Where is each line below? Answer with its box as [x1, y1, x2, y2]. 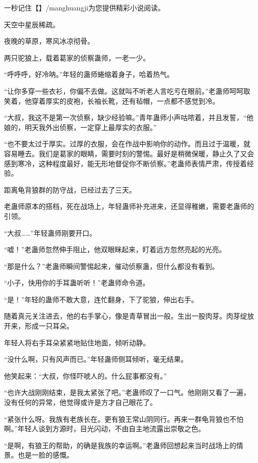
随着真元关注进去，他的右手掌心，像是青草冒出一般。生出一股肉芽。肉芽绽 [4, 311, 247, 321]
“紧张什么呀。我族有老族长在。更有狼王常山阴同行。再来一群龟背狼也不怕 [4, 413, 244, 424]
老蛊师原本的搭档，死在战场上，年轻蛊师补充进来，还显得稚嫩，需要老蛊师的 [4, 201, 254, 211]
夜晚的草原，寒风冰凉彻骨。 [4, 36, 94, 46]
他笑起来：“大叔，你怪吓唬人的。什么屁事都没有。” [4, 370, 167, 381]
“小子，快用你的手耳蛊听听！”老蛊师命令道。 [4, 277, 150, 288]
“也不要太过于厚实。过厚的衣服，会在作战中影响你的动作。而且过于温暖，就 [4, 138, 251, 149]
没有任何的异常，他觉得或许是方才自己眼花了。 [4, 397, 157, 407]
